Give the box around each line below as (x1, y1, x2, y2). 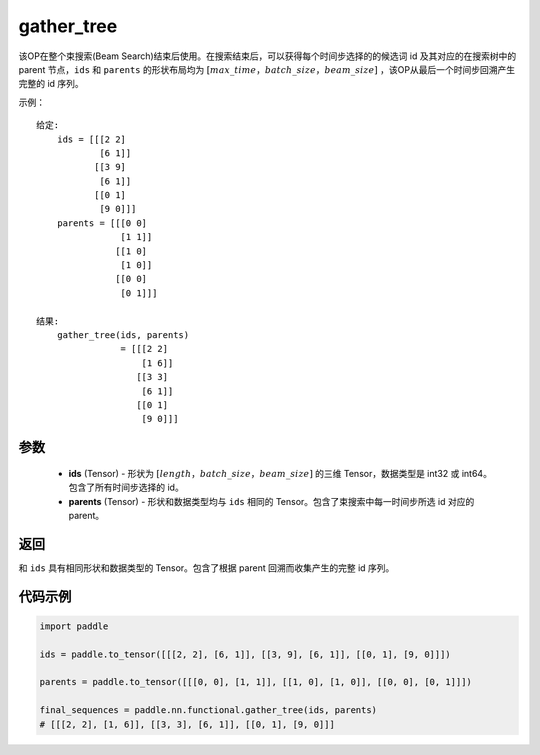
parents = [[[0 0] (56, 217, 148, 229)
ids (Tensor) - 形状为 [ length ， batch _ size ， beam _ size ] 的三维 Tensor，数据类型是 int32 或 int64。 (68, 467, 492, 479)
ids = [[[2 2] (56, 133, 127, 145)
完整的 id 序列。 (18, 78, 84, 90)
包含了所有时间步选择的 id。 (68, 481, 184, 494)
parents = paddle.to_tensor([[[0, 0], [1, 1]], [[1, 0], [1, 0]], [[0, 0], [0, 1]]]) (39, 676, 472, 688)
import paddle (39, 620, 109, 632)
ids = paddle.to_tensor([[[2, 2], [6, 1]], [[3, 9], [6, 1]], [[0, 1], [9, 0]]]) (39, 648, 452, 660)
